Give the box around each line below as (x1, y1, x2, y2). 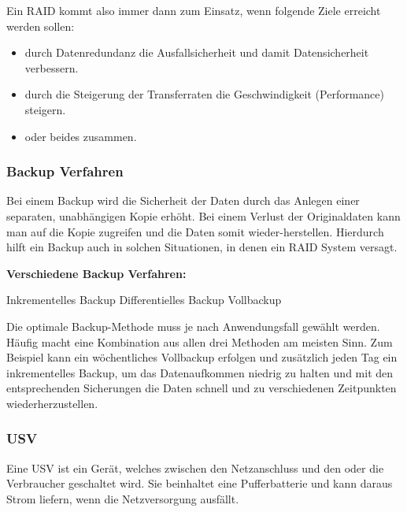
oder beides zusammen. (24, 128, 137, 144)
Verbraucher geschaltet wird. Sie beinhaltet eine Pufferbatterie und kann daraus (6, 475, 393, 492)
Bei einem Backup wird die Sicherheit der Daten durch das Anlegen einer (6, 192, 360, 209)
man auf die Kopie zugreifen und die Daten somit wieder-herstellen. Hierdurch (6, 223, 384, 239)
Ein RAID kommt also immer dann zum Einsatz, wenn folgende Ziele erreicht (6, 2, 381, 18)
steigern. (24, 101, 66, 117)
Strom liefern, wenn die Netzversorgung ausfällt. (6, 490, 239, 506)
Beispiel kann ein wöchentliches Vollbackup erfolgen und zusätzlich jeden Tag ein (6, 349, 398, 365)
